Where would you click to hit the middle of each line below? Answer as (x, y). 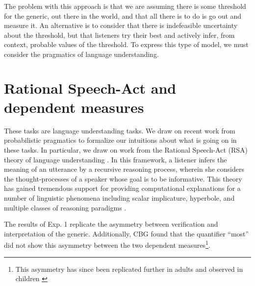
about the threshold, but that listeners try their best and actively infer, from (119, 35)
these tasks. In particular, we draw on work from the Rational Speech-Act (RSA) (126, 150)
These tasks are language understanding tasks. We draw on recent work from (120, 130)
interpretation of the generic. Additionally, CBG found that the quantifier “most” (127, 233)
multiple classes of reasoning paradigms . (65, 207)
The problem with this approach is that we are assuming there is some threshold (125, 6)
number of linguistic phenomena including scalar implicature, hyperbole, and (119, 198)
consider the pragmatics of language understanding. (81, 54)
